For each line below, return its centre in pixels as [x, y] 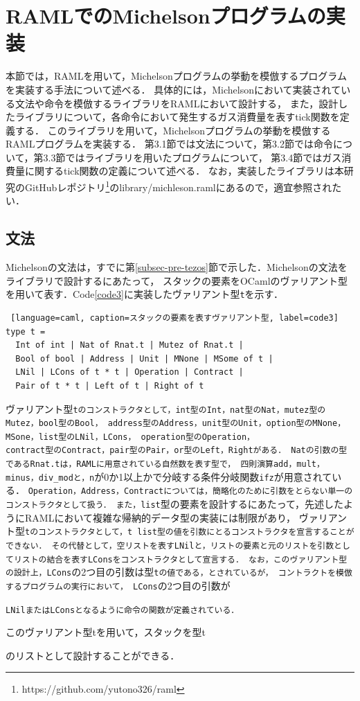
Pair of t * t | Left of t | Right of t [110, 385]
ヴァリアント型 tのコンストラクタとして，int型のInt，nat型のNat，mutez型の [166, 408]
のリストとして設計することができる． [93, 655]
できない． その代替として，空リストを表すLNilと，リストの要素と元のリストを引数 [170, 546]
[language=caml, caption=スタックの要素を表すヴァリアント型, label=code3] [174, 318]
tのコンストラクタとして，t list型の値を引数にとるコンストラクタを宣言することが [190, 532]
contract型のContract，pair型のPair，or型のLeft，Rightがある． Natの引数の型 [177, 451]
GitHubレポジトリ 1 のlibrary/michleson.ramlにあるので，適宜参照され [178, 186]
